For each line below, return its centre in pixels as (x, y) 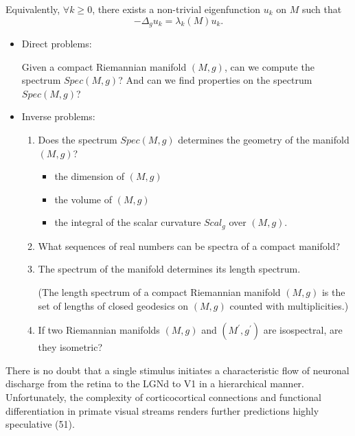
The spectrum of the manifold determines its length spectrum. (169, 269)
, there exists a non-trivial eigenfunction (176, 9)
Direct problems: (57, 44)
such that (322, 9)
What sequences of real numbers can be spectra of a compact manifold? (189, 245)
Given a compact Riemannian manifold (104, 66)
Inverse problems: (58, 116)
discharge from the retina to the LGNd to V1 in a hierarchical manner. (155, 383)
